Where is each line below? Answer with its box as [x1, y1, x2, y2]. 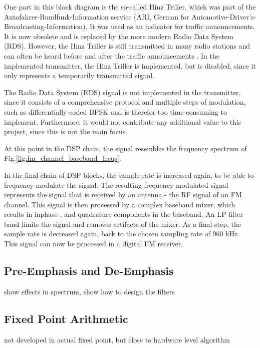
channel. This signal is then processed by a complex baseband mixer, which [4, 199, 235, 209]
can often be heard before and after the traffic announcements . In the [4, 50, 219, 61]
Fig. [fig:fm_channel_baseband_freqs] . [4, 153, 121, 163]
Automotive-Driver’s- [191, 11, 256, 22]
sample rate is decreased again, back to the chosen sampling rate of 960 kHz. [4, 228, 240, 239]
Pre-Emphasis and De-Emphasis [4, 263, 174, 278]
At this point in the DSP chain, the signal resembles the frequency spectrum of [4, 143, 247, 153]
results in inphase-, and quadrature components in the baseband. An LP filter [4, 209, 243, 219]
